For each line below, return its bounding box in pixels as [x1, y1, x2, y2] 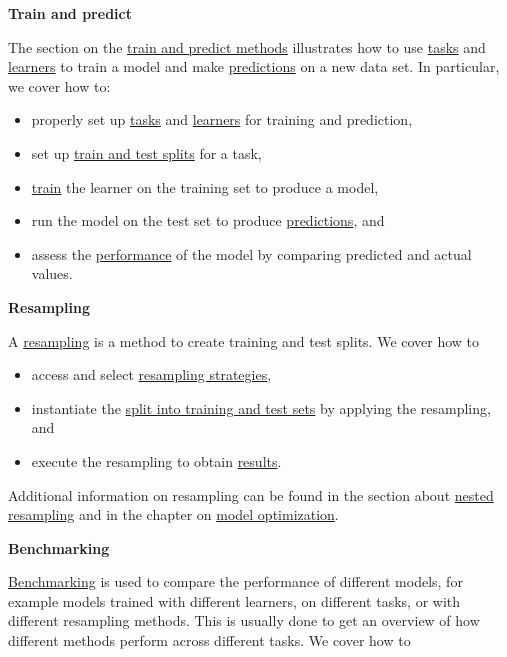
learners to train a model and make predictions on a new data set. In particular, [8, 56, 500, 77]
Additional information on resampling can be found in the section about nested [8, 484, 494, 505]
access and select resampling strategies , [31, 364, 272, 385]
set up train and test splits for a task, [31, 142, 262, 163]
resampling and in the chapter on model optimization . [8, 504, 339, 525]
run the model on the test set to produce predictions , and [31, 210, 385, 231]
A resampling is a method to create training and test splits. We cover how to [8, 330, 480, 351]
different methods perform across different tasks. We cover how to [8, 630, 411, 651]
